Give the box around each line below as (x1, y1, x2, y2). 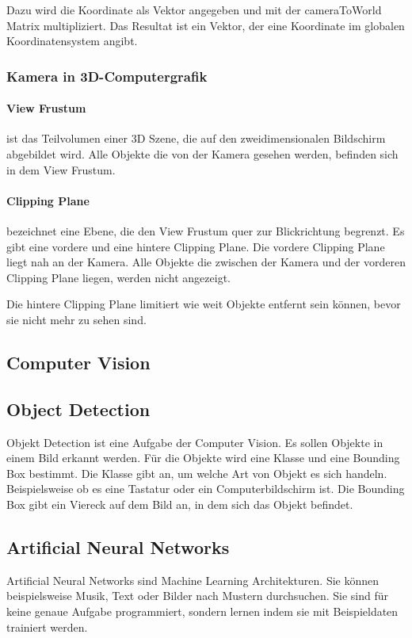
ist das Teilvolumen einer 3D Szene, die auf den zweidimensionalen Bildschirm (6, 130, 386, 147)
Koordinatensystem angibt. (6, 32, 138, 49)
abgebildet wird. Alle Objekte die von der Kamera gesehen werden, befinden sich (6, 146, 399, 162)
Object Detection (6, 396, 151, 421)
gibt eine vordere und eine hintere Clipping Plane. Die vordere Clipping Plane (6, 238, 385, 254)
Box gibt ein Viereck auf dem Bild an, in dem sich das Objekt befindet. (6, 495, 353, 512)
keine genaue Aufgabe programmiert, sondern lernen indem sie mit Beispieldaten (6, 602, 399, 619)
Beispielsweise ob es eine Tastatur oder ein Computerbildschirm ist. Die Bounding (6, 480, 405, 497)
